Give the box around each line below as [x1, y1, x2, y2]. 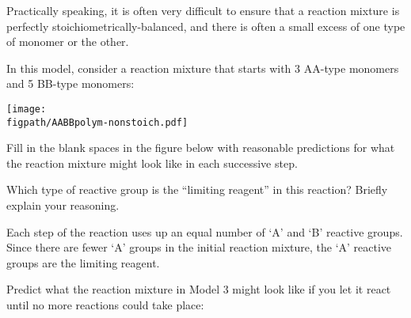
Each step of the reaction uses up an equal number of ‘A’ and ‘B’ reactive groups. [6, 223, 403, 240]
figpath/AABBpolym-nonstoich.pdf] [6, 116, 188, 128]
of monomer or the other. [6, 33, 129, 50]
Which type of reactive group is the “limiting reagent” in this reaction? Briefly [6, 181, 388, 198]
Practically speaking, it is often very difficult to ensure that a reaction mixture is [6, 2, 400, 18]
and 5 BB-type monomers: [6, 75, 135, 92]
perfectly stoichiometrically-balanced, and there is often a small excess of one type [6, 17, 405, 34]
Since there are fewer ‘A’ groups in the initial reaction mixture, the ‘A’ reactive [6, 239, 392, 256]
